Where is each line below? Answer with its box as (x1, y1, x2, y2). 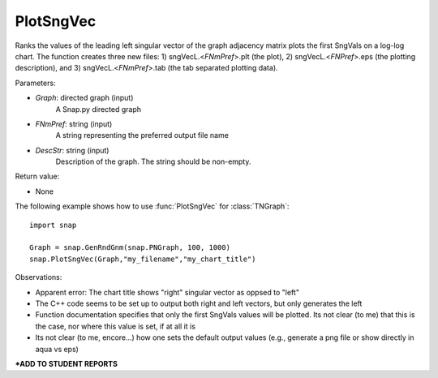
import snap (29, 220, 77, 230)
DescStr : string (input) (35, 145, 109, 155)
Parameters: (15, 78, 56, 88)
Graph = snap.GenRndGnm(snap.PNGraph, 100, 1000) (29, 243, 231, 252)
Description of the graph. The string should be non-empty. (55, 157, 251, 166)
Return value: (15, 171, 60, 182)
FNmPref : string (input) (35, 118, 113, 129)
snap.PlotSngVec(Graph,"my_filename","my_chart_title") (29, 254, 256, 264)
